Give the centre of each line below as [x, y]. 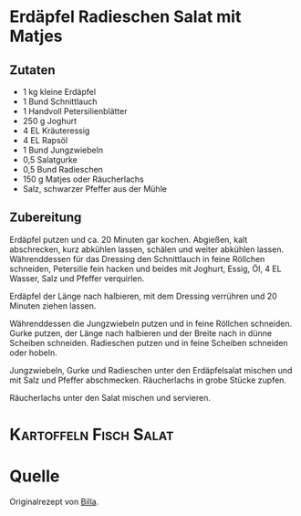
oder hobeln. [33, 353]
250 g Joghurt [50, 121]
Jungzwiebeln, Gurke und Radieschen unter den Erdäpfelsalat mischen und [151, 370]
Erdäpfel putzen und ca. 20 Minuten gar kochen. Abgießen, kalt [129, 239]
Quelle [35, 476]
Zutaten [33, 70]
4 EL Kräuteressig [56, 131]
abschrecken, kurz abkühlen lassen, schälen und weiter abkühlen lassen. [147, 249]
